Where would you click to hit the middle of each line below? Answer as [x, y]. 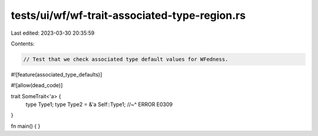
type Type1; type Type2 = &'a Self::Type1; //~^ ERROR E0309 [99, 105]
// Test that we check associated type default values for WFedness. [126, 59]
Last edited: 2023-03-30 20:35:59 [53, 33]
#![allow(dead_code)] [37, 85]
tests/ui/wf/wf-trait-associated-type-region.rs [128, 15]
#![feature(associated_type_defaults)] [57, 74]
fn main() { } [26, 126]
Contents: [23, 44]
